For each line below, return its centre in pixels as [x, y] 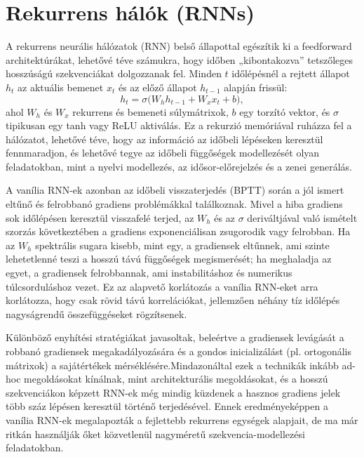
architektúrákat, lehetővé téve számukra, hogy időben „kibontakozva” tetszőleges [179, 59]
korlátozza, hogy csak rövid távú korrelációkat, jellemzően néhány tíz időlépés [173, 300]
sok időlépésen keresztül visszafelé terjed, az [100, 217]
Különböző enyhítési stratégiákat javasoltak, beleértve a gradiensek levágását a [175, 337]
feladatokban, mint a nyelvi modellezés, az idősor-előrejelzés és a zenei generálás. [179, 166]
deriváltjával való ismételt [302, 217]
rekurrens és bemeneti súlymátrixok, [150, 111]
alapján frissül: [256, 87]
